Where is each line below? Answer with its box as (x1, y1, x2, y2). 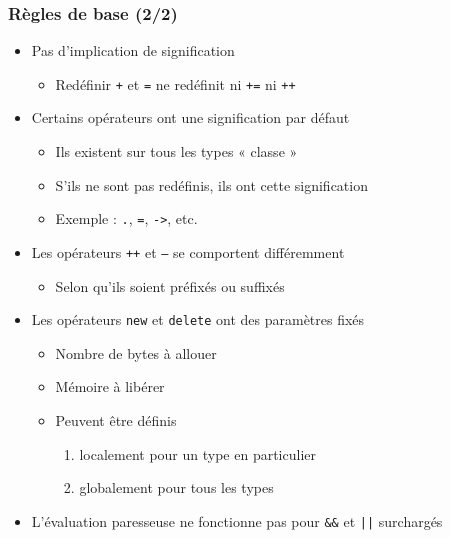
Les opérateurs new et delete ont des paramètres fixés (31, 309, 365, 330)
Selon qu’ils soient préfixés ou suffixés (55, 275, 285, 296)
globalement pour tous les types (79, 477, 274, 498)
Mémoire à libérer (55, 376, 165, 397)
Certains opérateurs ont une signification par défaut (31, 107, 350, 128)
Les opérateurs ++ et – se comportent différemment (31, 241, 345, 262)
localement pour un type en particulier (79, 443, 316, 464)
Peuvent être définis (55, 410, 177, 430)
